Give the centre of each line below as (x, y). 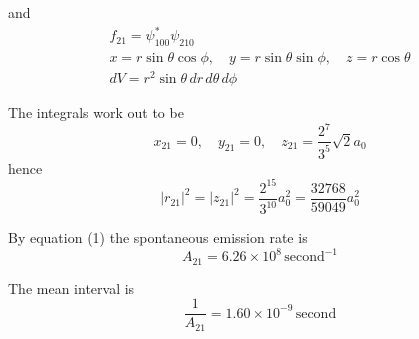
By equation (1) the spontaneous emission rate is (158, 237)
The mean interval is (71, 287)
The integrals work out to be (96, 112)
